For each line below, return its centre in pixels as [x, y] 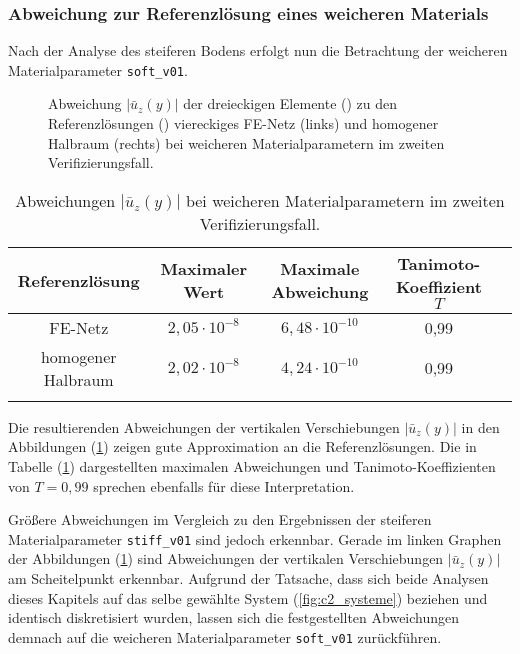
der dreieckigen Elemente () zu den [290, 103]
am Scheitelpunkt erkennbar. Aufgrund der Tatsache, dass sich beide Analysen [248, 578]
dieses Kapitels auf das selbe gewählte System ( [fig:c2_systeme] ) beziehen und [248, 597]
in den [480, 426]
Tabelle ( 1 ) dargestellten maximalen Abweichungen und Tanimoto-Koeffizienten [252, 466]
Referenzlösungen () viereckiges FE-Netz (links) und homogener [243, 123]
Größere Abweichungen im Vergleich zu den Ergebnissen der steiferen [220, 519]
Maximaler [204, 269]
